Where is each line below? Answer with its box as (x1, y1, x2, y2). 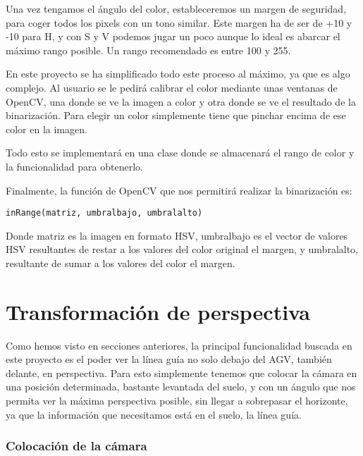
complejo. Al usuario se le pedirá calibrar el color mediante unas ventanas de (6, 80, 338, 94)
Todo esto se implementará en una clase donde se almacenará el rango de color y (6, 145, 355, 160)
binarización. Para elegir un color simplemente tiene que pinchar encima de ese (6, 108, 346, 123)
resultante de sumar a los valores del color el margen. (6, 255, 235, 270)
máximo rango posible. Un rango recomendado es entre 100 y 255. (6, 42, 291, 57)
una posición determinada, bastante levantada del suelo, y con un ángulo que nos (6, 379, 356, 394)
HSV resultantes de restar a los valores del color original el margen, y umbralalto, (6, 242, 359, 257)
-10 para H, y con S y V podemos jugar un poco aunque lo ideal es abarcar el (6, 29, 340, 44)
